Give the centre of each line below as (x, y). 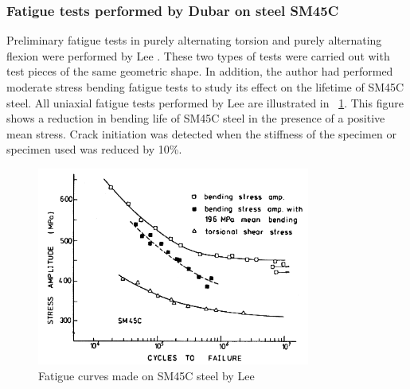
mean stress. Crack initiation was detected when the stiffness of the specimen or (201, 133)
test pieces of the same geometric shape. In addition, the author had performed (200, 71)
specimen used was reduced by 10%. (94, 149)
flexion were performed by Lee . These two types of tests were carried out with (198, 55)
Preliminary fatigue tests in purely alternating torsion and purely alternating (194, 40)
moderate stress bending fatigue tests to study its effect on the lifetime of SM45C (205, 87)
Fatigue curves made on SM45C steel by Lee (146, 376)
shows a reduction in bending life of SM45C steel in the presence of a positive (196, 118)
